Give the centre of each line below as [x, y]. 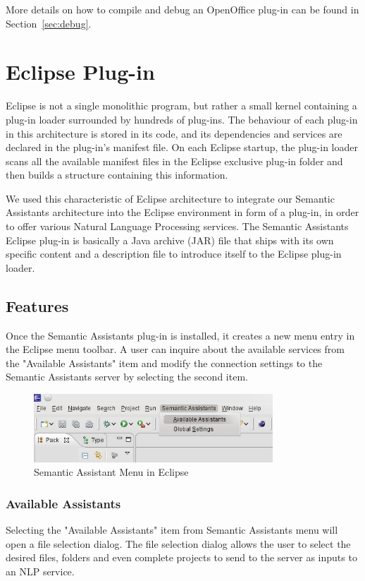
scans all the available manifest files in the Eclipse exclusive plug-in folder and [174, 161]
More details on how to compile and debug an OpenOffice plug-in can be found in [182, 9]
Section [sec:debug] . [49, 23]
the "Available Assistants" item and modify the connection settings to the [164, 363]
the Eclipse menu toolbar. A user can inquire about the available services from [175, 349]
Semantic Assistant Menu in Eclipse [111, 472]
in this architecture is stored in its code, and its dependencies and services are [174, 133]
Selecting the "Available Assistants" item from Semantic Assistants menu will [172, 530]
